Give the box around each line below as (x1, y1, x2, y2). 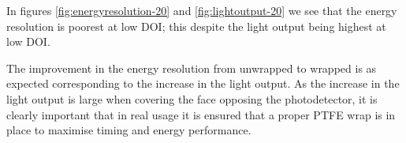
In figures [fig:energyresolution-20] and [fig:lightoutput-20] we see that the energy (6, 2, 397, 18)
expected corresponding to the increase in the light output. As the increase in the (6, 75, 400, 92)
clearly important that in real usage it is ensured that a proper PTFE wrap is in (6, 106, 396, 122)
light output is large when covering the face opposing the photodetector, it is (6, 90, 378, 107)
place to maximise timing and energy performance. (6, 122, 251, 138)
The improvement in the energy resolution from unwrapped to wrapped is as (6, 59, 377, 76)
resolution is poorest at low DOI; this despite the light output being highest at (6, 17, 386, 34)
